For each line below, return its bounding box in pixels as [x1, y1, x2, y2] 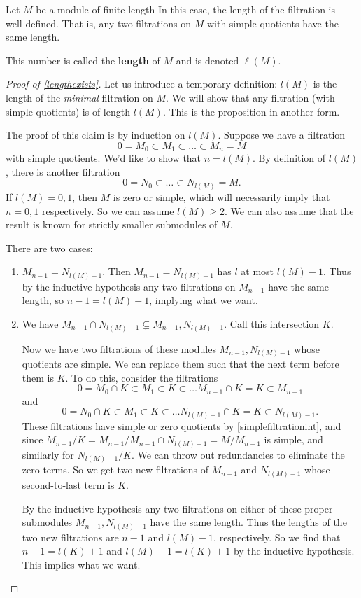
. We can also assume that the [224, 203, 354, 218]
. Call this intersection [224, 316, 320, 331]
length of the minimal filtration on [6, 90, 153, 104]
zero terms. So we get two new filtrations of [22, 462, 209, 477]
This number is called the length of [6, 53, 160, 67]
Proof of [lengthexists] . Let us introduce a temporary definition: [6, 76, 278, 91]
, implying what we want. [149, 293, 258, 307]
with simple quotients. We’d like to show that [6, 151, 201, 165]
